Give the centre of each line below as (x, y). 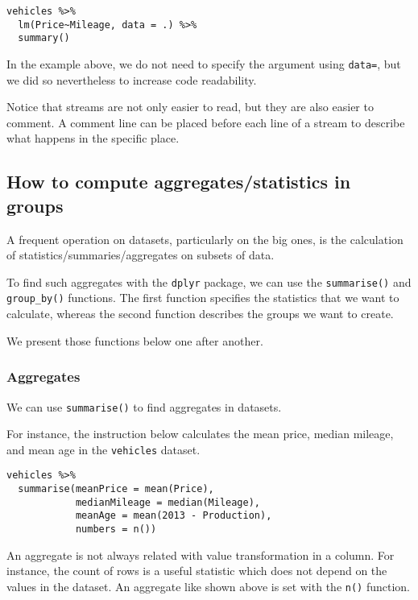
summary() (44, 38)
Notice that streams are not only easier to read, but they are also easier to (190, 107)
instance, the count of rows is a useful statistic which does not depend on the (197, 571)
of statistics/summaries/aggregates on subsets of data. (141, 255)
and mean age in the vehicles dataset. (103, 449)
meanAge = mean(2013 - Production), (174, 516)
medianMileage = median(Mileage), (168, 502)
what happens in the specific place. (93, 138)
